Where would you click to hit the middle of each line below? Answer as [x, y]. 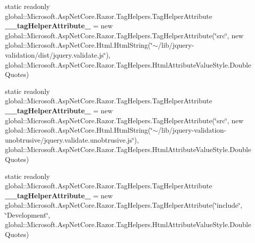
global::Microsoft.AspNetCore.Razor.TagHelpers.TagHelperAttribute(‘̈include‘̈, [124, 205]
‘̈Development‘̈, [28, 214]
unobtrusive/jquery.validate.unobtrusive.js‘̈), [72, 139]
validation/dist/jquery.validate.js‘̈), [58, 54]
